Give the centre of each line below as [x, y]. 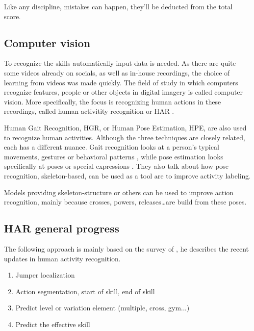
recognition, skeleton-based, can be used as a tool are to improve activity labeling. [127, 175]
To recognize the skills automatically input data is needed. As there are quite [120, 63]
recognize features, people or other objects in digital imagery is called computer [123, 92]
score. [13, 16]
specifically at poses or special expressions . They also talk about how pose [116, 166]
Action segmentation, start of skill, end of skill [85, 291]
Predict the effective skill [53, 324]
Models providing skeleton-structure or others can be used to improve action [119, 192]
